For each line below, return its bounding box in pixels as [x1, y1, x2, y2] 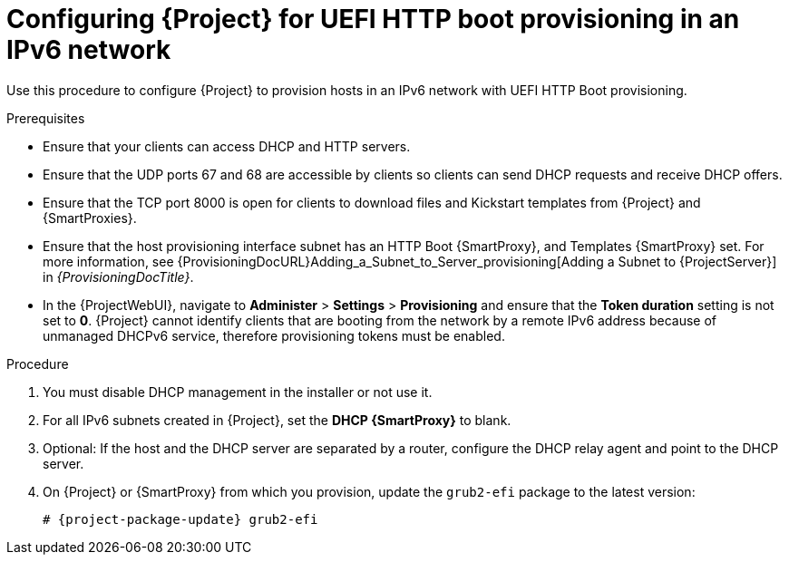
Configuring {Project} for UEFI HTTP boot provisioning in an [6, 4, 740, 34]
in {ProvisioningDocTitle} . [43, 268, 194, 285]
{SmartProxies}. [43, 209, 137, 226]
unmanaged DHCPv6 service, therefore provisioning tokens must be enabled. [43, 327, 505, 344]
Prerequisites [6, 110, 85, 126]
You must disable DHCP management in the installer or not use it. [43, 383, 433, 400]
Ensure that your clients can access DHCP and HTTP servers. [43, 138, 411, 154]
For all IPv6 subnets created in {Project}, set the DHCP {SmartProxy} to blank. [43, 412, 511, 428]
